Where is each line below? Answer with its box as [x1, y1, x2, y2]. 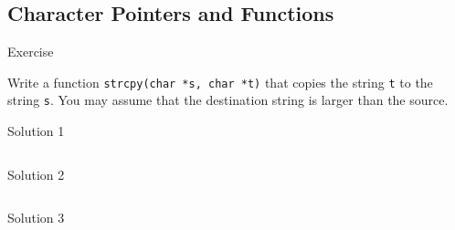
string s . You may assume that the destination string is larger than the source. [7, 90, 449, 110]
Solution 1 [7, 121, 65, 141]
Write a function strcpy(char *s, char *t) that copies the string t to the [7, 72, 433, 91]
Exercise [7, 42, 54, 61]
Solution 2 [7, 164, 65, 183]
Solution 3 [7, 208, 65, 227]
